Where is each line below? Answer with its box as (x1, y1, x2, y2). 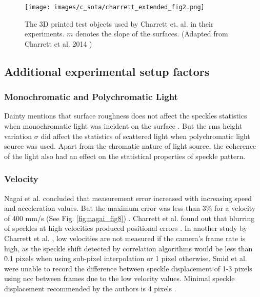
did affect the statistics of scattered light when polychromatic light (41, 130, 250, 141)
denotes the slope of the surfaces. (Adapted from (75, 28, 228, 39)
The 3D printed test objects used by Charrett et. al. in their (25, 18, 214, 29)
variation (4, 130, 32, 141)
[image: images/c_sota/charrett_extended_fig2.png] (25, 4, 205, 11)
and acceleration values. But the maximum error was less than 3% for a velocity (4, 203, 256, 213)
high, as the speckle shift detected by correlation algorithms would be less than (4, 243, 253, 253)
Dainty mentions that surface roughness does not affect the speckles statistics (4, 110, 247, 121)
